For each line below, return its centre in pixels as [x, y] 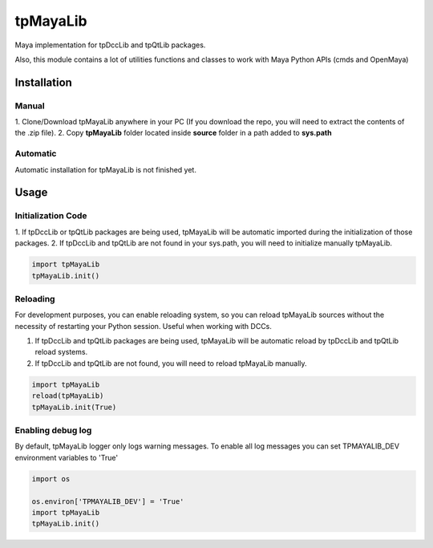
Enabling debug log [53, 430]
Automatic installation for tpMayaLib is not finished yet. [105, 169]
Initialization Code [51, 216]
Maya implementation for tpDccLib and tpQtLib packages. [110, 45]
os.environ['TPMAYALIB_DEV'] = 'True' [108, 501]
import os [51, 479]
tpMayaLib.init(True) [74, 407]
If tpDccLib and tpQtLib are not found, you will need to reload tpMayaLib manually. [171, 363]
